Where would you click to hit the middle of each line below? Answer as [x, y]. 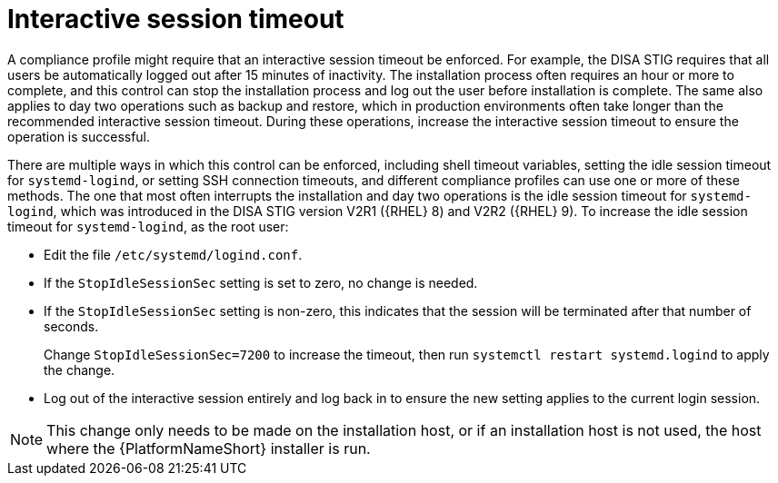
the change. [80, 370]
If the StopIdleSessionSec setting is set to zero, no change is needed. [261, 282]
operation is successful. [79, 136]
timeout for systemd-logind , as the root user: [148, 226]
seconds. [71, 326]
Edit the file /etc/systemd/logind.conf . [173, 254]
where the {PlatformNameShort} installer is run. [209, 448]
